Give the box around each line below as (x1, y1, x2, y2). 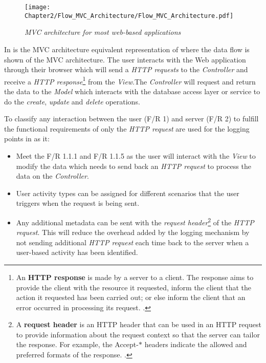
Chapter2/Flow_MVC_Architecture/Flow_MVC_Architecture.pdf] (25, 12, 234, 19)
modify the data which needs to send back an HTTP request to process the (16, 160, 251, 171)
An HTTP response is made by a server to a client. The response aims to (16, 271, 254, 282)
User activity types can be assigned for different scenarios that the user (16, 187, 239, 198)
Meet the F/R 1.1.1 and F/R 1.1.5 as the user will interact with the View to (16, 150, 256, 161)
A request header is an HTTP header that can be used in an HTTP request (16, 319, 261, 330)
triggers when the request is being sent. (16, 198, 140, 208)
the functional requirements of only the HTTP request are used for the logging (4, 123, 250, 134)
